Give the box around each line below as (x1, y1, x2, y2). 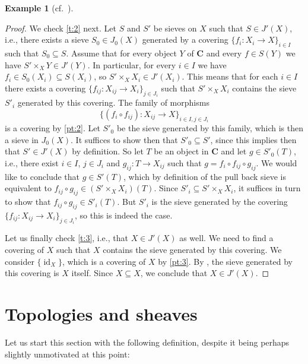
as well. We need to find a (179, 232, 274, 244)
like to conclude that (5, 170, 80, 182)
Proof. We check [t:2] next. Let (5, 21, 116, 34)
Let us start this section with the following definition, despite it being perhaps (5, 335, 290, 348)
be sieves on (153, 21, 197, 34)
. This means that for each (182, 70, 278, 83)
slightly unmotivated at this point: (5, 347, 130, 360)
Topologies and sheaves (5, 302, 198, 325)
